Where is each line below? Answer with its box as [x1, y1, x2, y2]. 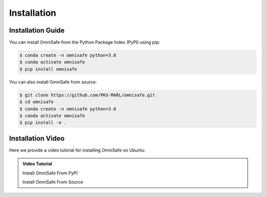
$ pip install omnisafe [19, 66, 78, 72]
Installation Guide [9, 26, 65, 35]
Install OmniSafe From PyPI [22, 170, 78, 176]
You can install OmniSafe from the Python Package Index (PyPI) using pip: [9, 39, 160, 45]
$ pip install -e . [19, 120, 67, 125]
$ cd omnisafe [19, 99, 54, 105]
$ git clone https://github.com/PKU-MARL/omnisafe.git [19, 92, 155, 98]
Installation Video [9, 134, 65, 143]
